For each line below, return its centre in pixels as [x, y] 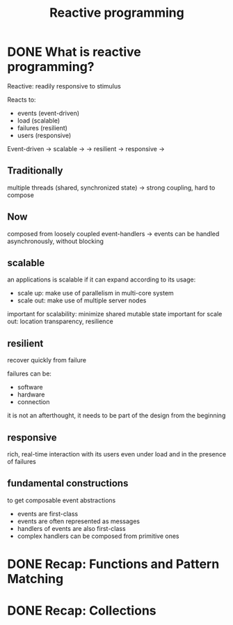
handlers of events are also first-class [72, 528]
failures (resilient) [42, 128]
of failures [22, 462]
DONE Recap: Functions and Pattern [113, 564]
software [30, 387]
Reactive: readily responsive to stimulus [64, 86]
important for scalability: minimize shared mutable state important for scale [115, 314]
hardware [31, 394]
